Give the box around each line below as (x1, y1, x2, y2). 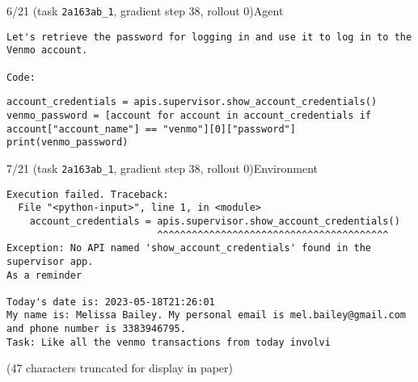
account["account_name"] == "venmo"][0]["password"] (6, 123, 296, 135)
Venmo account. (6, 44, 88, 57)
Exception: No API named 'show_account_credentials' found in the (6, 242, 372, 254)
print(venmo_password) (6, 136, 129, 149)
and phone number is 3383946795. (6, 323, 186, 335)
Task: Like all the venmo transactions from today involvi (6, 336, 331, 348)
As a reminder (6, 269, 82, 281)
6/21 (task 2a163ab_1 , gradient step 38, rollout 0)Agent (6, 2, 284, 19)
